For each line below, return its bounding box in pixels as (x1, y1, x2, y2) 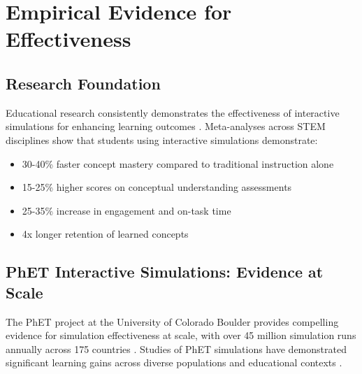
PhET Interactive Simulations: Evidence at (6, 261, 324, 282)
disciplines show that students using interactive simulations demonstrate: (6, 132, 318, 147)
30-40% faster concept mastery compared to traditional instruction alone (22, 156, 334, 171)
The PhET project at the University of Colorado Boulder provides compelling (6, 314, 339, 329)
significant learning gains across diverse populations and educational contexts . (6, 355, 342, 370)
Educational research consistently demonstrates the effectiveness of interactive (6, 105, 340, 120)
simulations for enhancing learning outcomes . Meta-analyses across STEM (6, 119, 326, 134)
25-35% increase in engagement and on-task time (22, 203, 231, 217)
